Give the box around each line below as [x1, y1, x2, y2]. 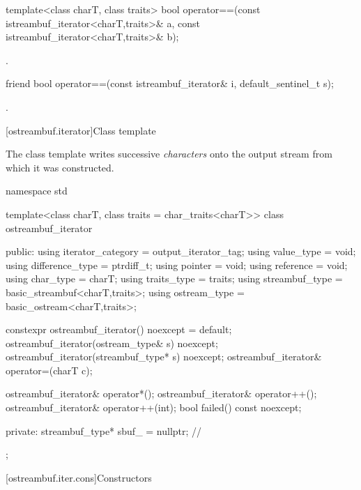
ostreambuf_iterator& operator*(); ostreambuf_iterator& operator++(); [6, 386, 317, 401]
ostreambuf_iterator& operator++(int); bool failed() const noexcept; [6, 400, 302, 415]
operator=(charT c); [6, 362, 93, 377]
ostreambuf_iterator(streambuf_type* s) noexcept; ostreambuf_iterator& [6, 349, 322, 364]
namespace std [6, 183, 68, 198]
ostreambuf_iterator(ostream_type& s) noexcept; [6, 335, 218, 350]
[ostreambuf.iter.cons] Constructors [6, 470, 152, 484]
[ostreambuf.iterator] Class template [6, 123, 156, 137]
